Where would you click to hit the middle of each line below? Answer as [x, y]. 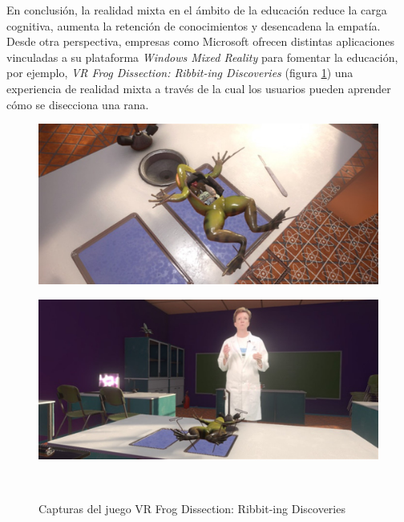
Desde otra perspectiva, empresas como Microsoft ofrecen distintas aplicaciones [200, 41]
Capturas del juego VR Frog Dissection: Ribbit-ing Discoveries [192, 509]
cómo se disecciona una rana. [78, 104]
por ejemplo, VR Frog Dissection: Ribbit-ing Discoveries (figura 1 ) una [180, 73]
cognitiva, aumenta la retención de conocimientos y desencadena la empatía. [194, 25]
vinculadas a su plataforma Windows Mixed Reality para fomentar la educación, [202, 57]
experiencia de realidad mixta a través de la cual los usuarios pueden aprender [199, 88]
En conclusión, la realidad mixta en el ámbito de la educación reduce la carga [197, 10]
